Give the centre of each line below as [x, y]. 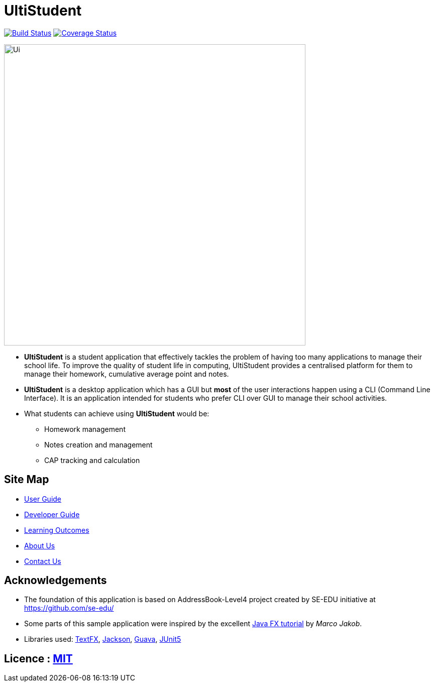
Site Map [27, 480]
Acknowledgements [56, 581]
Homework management [85, 429]
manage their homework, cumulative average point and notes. [127, 374]
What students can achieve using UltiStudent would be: [117, 413]
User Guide [43, 499]
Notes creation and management [98, 444]
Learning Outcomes [57, 530]
